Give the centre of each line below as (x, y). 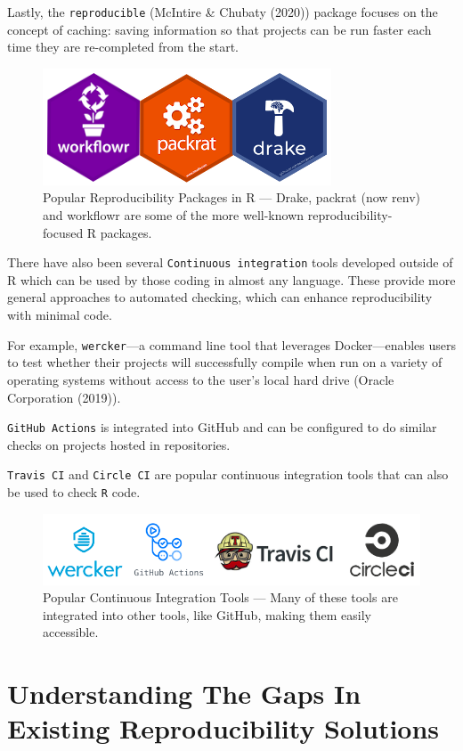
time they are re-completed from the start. (123, 47)
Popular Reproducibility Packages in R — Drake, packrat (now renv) (231, 197)
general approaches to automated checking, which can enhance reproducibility (220, 297)
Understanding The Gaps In (184, 694)
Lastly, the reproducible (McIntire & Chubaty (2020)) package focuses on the (223, 12)
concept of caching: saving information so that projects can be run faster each (219, 29)
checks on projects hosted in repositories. (119, 444)
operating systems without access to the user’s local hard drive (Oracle (201, 379)
